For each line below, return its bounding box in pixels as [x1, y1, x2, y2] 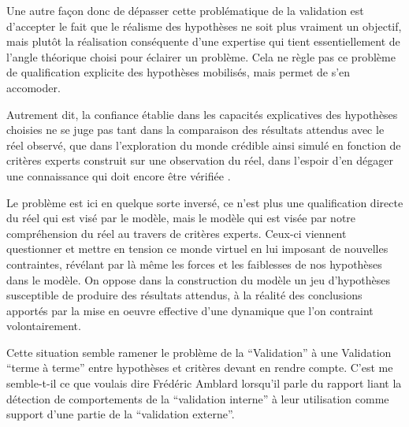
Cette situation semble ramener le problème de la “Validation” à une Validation [6, 343, 392, 360]
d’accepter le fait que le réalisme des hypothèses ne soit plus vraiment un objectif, [6, 17, 402, 34]
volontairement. [6, 317, 81, 334]
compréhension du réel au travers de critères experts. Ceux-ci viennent [6, 225, 347, 241]
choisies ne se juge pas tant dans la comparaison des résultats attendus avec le [6, 121, 385, 138]
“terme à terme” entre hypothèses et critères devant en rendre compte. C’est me [6, 359, 393, 376]
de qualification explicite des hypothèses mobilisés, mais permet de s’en [6, 64, 351, 80]
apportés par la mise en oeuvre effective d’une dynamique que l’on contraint [6, 302, 374, 318]
